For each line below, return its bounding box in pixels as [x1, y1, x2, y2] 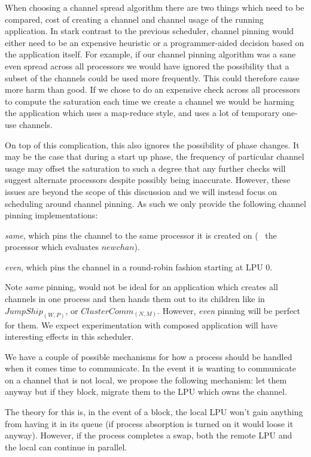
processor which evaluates [5, 240, 99, 253]
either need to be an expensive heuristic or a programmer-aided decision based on [5, 36, 304, 48]
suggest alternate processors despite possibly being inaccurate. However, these [5, 173, 291, 186]
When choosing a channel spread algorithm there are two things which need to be [5, 1, 304, 13]
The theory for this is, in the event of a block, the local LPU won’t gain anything [5, 406, 303, 418]
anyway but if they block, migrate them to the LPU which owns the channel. [5, 385, 287, 398]
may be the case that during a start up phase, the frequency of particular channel [5, 150, 304, 163]
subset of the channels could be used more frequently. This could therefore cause [5, 71, 300, 84]
